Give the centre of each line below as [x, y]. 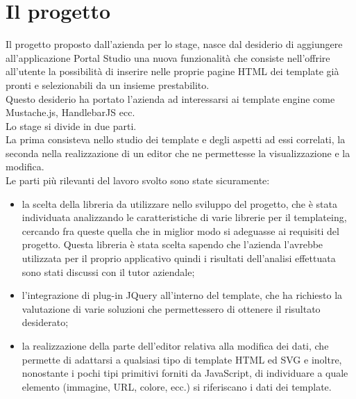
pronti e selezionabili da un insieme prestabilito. [108, 84]
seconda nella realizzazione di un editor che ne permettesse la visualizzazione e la [178, 153]
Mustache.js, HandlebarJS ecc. [70, 112]
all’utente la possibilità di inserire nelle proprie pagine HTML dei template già [172, 71]
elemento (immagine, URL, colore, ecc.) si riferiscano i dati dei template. [177, 386]
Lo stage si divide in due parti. [71, 125]
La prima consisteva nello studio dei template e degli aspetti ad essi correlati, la [176, 139]
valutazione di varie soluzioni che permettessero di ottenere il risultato [171, 308]
